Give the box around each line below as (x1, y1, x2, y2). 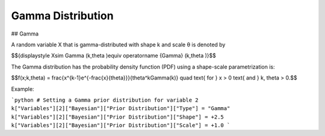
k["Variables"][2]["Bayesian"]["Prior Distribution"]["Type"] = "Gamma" (11, 105, 231, 112)
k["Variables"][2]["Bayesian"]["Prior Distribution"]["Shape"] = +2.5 (11, 113, 224, 120)
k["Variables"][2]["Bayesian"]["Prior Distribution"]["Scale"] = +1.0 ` (11, 122, 231, 129)
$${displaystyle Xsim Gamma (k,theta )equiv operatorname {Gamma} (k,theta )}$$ (11, 52, 217, 60)
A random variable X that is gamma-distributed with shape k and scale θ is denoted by (11, 41, 226, 48)
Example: (11, 85, 34, 93)
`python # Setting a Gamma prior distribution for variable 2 (11, 96, 199, 104)
